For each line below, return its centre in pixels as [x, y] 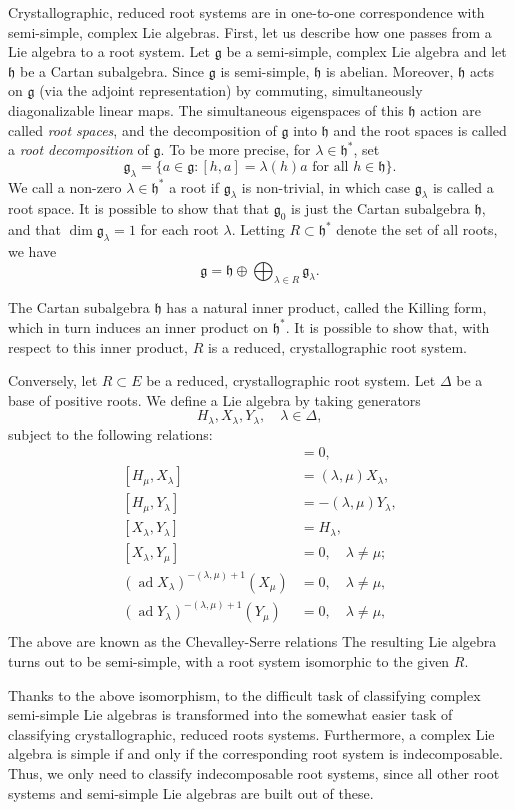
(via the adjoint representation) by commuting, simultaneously [231, 90]
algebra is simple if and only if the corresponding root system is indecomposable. [255, 753]
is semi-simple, [265, 70]
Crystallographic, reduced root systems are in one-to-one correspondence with [246, 12]
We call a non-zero [65, 186]
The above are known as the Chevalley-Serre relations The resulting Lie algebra [252, 641]
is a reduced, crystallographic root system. [337, 346]
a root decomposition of [78, 149]
